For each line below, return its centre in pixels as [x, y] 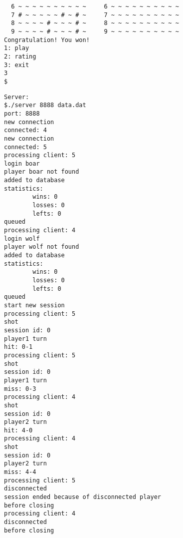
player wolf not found [42, 247]
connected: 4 [25, 130]
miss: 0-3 [20, 389]
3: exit [17, 65]
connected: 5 [25, 147]
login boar [22, 163]
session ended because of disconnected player [83, 497]
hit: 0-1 [18, 347]
